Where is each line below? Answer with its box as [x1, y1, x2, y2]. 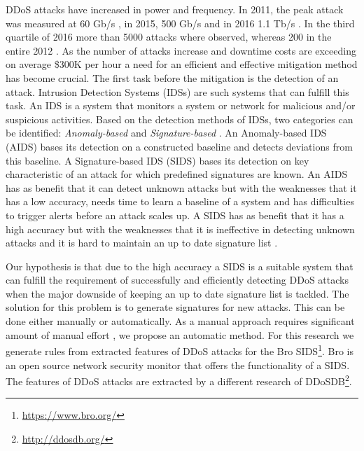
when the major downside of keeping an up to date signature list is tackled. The [6, 286, 349, 300]
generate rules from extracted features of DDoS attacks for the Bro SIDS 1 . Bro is [6, 342, 354, 358]
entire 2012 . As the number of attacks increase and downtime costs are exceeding [6, 43, 356, 57]
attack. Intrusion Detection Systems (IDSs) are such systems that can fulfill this [6, 84, 349, 99]
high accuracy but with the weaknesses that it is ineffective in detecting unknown [6, 221, 355, 236]
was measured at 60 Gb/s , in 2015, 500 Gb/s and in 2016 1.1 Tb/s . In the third [6, 15, 355, 30]
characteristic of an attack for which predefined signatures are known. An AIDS [6, 167, 348, 181]
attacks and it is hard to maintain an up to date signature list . [6, 235, 278, 250]
